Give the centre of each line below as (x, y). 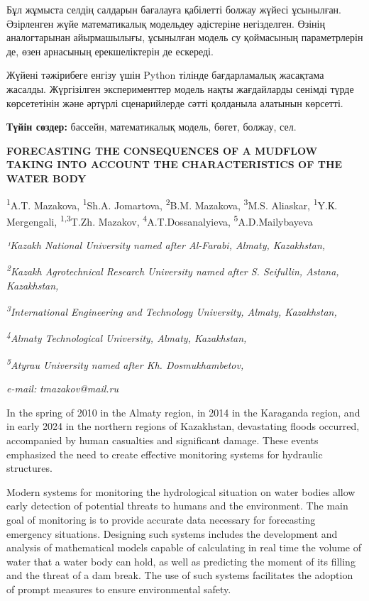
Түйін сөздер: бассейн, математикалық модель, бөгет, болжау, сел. (152, 127)
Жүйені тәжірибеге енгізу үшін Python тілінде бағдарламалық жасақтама (165, 75)
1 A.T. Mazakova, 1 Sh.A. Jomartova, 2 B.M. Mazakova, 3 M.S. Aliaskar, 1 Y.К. (172, 204)
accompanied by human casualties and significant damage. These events (163, 440)
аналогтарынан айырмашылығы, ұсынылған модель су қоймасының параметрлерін (185, 37)
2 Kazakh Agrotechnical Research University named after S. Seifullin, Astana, (173, 270)
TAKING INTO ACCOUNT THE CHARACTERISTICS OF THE (175, 164)
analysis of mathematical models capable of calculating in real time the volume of (184, 547)
